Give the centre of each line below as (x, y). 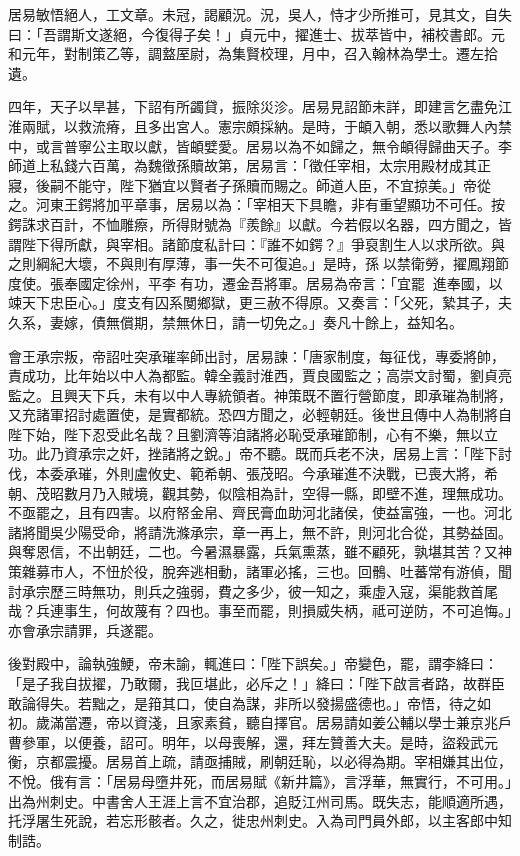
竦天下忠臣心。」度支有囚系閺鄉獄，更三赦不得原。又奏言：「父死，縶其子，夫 (260, 302)
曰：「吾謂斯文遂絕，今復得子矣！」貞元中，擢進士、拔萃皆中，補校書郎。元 (256, 33)
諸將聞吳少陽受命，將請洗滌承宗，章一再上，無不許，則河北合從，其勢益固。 (260, 531)
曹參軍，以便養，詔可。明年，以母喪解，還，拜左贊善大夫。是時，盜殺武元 (253, 741)
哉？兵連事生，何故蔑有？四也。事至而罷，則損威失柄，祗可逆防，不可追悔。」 (260, 610)
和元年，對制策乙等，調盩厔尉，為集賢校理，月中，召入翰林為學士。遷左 (246, 53)
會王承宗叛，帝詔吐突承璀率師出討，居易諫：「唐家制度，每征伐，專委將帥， (256, 355)
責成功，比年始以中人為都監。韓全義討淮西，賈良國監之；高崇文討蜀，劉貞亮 (260, 375)
